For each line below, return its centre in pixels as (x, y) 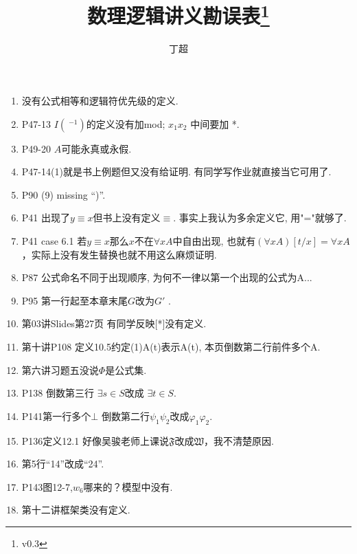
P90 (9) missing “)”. (64, 194)
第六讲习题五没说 (60, 369)
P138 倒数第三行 (58, 393)
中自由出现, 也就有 (214, 241)
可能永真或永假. (96, 148)
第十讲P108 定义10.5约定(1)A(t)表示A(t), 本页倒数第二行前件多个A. (171, 346)
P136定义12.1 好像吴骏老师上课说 (95, 440)
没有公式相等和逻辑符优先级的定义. (100, 101)
